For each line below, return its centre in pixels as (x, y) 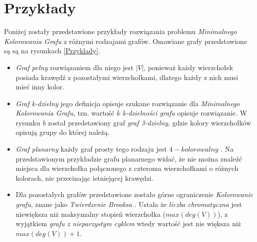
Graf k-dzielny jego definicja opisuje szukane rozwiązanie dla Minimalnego (128, 103)
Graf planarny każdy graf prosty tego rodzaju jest (91, 149)
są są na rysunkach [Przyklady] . (52, 51)
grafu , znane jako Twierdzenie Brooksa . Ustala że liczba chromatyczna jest (129, 204)
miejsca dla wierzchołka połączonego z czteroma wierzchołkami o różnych (127, 168)
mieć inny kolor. (40, 87)
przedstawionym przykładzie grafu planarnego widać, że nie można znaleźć (129, 158)
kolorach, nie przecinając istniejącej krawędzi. (84, 178)
